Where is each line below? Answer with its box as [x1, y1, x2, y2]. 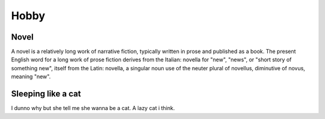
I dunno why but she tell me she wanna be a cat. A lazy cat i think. [11, 105, 175, 112]
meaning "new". [11, 73, 51, 81]
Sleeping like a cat [11, 89, 81, 99]
